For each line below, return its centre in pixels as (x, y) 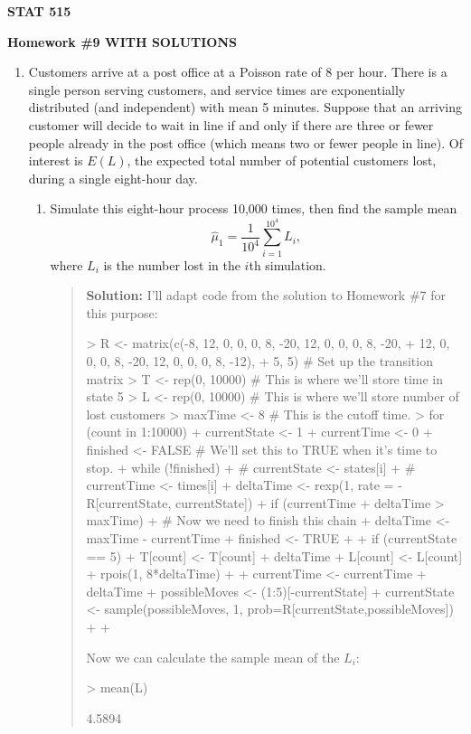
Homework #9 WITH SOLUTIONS (122, 41)
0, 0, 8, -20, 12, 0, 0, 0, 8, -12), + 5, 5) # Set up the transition (259, 361)
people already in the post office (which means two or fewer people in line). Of (245, 142)
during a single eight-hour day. (113, 178)
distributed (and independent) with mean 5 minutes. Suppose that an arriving (245, 107)
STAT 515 (39, 11)
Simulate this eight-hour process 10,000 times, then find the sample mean (254, 208)
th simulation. (287, 264)
